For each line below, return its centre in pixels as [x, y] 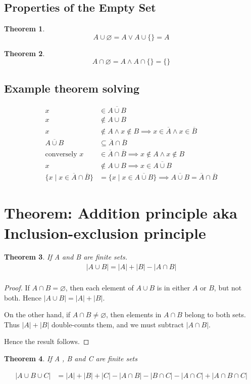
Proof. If [17, 288]
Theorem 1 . [24, 29]
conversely [61, 154]
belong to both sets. [215, 314]
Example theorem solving [72, 88]
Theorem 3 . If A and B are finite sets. [66, 257]
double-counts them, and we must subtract [117, 324]
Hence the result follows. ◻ [47, 341]
